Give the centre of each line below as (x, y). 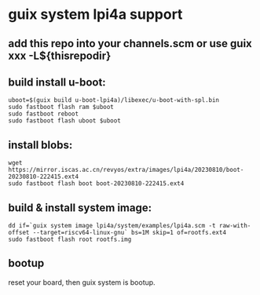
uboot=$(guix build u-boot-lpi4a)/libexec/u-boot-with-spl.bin (114, 100)
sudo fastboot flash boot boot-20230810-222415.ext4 (96, 184)
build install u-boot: (57, 82)
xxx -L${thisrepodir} (60, 55)
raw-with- (235, 226)
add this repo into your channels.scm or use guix (130, 44)
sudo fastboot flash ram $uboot (61, 107)
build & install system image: (80, 208)
